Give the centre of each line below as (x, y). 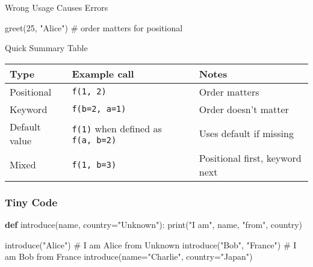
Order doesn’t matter (244, 109)
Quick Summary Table (46, 48)
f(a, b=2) (94, 140)
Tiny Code (31, 202)
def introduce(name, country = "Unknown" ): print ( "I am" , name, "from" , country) (153, 224)
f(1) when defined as (117, 129)
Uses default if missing (246, 133)
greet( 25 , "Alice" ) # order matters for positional (94, 27)
